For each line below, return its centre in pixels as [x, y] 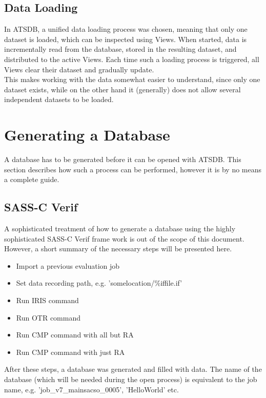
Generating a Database [87, 135]
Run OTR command [48, 317]
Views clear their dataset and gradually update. [79, 69]
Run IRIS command [47, 300]
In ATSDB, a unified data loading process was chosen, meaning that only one [126, 29]
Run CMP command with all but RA [75, 335]
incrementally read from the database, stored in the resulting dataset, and [120, 49]
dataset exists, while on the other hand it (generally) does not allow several [122, 89]
